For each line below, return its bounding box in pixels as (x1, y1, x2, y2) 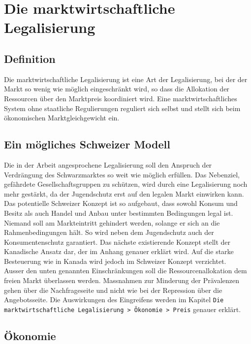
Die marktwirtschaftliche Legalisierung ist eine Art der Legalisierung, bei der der (4, 74, 248, 84)
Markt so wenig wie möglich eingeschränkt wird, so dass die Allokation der (4, 84, 229, 94)
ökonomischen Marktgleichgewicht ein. (4, 113, 120, 123)
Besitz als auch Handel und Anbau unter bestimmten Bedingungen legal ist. (4, 207, 233, 218)
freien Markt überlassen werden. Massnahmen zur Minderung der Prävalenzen (4, 275, 240, 286)
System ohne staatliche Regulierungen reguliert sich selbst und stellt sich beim (4, 103, 241, 113)
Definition (4, 51, 56, 66)
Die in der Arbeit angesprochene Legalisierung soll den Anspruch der (4, 159, 212, 170)
